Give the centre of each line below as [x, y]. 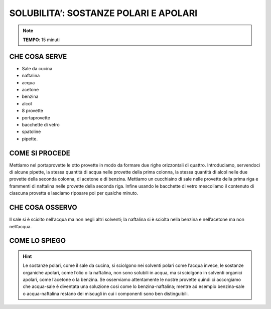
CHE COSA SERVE [38, 56]
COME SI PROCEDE [40, 153]
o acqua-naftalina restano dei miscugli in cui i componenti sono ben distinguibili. [106, 293]
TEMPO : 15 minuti [41, 40]
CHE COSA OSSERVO [43, 207]
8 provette [33, 111]
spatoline [31, 132]
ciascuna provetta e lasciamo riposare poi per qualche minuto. [74, 193]
